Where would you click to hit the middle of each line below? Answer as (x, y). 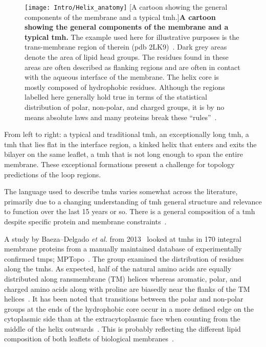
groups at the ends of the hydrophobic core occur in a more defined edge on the (129, 308)
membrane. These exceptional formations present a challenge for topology (119, 164)
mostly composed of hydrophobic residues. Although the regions (125, 87)
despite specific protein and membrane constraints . (85, 221)
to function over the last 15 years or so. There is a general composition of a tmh (130, 211)
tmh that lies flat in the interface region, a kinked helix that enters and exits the (130, 144)
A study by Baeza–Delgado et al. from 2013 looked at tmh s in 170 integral (123, 238)
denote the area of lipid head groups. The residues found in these (127, 57)
